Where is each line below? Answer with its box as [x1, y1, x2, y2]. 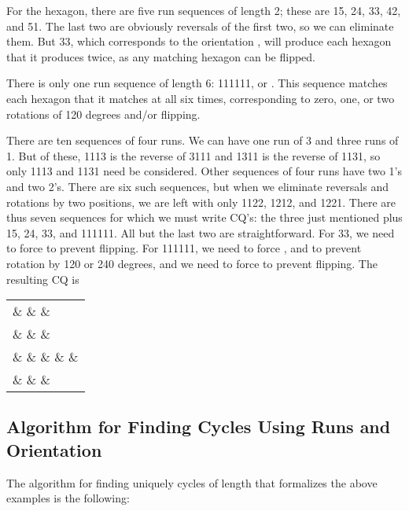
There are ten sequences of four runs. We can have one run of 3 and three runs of [6, 132, 399, 149]
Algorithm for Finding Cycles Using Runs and [6, 414, 391, 439]
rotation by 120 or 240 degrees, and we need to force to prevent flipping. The [6, 255, 378, 271]
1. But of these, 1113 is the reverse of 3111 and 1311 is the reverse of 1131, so [6, 147, 381, 164]
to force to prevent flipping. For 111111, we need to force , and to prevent [6, 240, 362, 256]
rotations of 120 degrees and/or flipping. [6, 105, 201, 122]
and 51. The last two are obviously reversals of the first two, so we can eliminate [6, 17, 394, 34]
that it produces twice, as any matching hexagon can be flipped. [6, 48, 315, 64]
